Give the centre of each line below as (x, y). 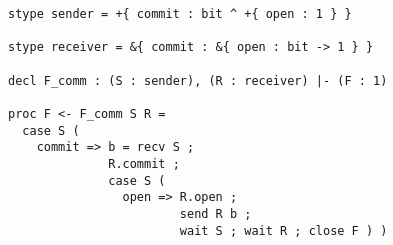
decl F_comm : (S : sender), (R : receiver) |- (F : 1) (198, 80)
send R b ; (215, 213)
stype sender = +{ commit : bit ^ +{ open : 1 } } (180, 14)
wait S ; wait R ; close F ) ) (283, 230)
